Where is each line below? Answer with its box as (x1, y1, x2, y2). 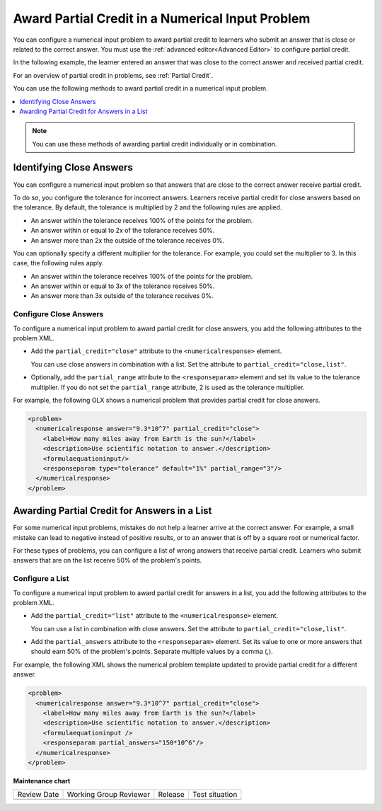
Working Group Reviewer (66, 790, 151, 800)
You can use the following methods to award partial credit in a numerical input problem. (13, 84, 268, 93)
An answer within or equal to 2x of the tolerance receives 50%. (30, 226, 215, 235)
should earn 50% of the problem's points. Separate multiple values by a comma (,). (30, 648, 274, 656)
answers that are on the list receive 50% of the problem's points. (13, 556, 202, 565)
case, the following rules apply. (13, 259, 104, 268)
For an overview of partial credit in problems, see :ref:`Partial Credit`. (13, 71, 214, 79)
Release (158, 790, 185, 800)
